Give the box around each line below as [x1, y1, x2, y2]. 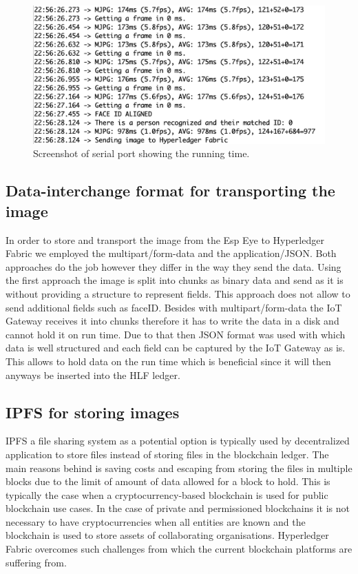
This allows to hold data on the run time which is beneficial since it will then [6, 353, 331, 368]
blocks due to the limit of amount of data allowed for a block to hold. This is [6, 474, 330, 489]
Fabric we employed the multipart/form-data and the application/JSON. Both [6, 246, 337, 260]
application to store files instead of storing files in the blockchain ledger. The [6, 447, 329, 461]
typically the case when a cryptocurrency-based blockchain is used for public [6, 487, 328, 502]
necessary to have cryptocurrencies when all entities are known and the [6, 514, 306, 529]
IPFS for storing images [6, 401, 180, 422]
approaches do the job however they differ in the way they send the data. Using [6, 259, 341, 274]
